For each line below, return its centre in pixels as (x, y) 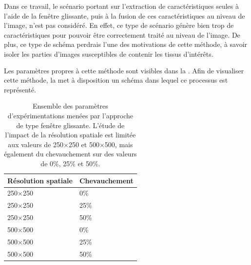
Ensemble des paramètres (70, 106)
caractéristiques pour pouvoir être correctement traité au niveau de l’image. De (122, 34)
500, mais (119, 144)
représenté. (20, 89)
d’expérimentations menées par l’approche (70, 115)
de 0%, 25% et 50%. (70, 163)
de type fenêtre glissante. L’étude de (70, 125)
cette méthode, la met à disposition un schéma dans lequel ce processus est (116, 80)
